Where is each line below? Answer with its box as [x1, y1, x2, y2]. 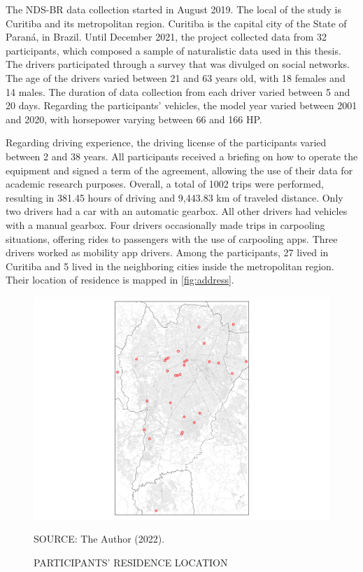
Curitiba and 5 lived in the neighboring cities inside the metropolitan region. [6, 258, 334, 273]
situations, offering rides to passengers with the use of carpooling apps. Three [6, 231, 338, 246]
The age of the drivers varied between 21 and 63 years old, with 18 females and [6, 70, 346, 85]
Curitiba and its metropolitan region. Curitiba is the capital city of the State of [6, 15, 347, 30]
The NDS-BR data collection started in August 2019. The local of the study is [6, 2, 342, 16]
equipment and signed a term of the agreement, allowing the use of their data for [6, 162, 353, 177]
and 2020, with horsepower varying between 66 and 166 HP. [6, 111, 262, 126]
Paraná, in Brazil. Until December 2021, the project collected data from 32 [6, 29, 327, 44]
